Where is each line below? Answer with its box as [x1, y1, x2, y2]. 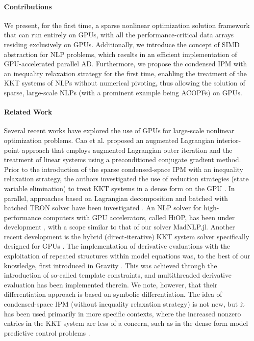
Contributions [4, 1, 52, 11]
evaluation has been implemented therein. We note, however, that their [4, 279, 218, 289]
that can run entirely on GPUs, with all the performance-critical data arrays [4, 29, 234, 40]
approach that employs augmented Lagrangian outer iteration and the [22, 144, 232, 155]
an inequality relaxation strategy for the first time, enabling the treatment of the [4, 68, 247, 78]
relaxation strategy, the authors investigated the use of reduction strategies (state [4, 173, 249, 184]
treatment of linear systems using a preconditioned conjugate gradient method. [4, 154, 241, 165]
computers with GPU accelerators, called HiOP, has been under [43, 212, 235, 222]
